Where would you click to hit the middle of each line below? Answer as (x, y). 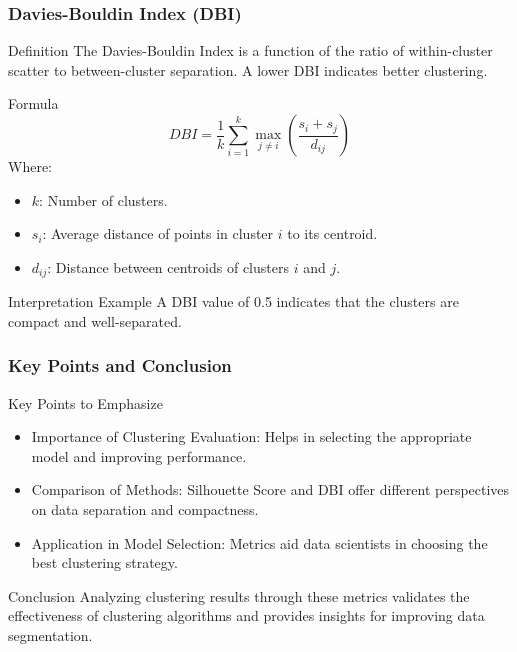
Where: (30, 166)
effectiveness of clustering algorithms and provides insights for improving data (246, 615)
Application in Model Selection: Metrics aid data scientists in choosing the (259, 542)
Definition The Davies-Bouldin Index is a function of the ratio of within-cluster (250, 50)
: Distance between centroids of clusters (168, 266)
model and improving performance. (139, 455)
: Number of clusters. (103, 199)
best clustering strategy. (104, 562)
